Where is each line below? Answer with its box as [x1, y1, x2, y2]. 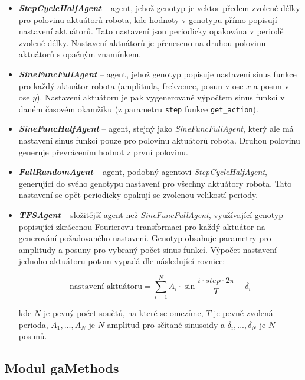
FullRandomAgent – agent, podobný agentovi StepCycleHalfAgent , [18, 165, 267, 178]
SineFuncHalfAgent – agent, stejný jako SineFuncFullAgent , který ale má [18, 122, 294, 135]
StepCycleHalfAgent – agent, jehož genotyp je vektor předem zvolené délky [18, 2, 300, 14]
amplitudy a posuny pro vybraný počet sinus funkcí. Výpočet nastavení [18, 243, 277, 255]
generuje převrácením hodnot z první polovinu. [18, 145, 189, 158]
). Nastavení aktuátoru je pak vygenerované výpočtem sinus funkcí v [37, 91, 285, 103]
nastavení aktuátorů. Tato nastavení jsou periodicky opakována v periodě [18, 25, 284, 37]
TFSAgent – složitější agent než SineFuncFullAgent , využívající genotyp [18, 208, 284, 220]
